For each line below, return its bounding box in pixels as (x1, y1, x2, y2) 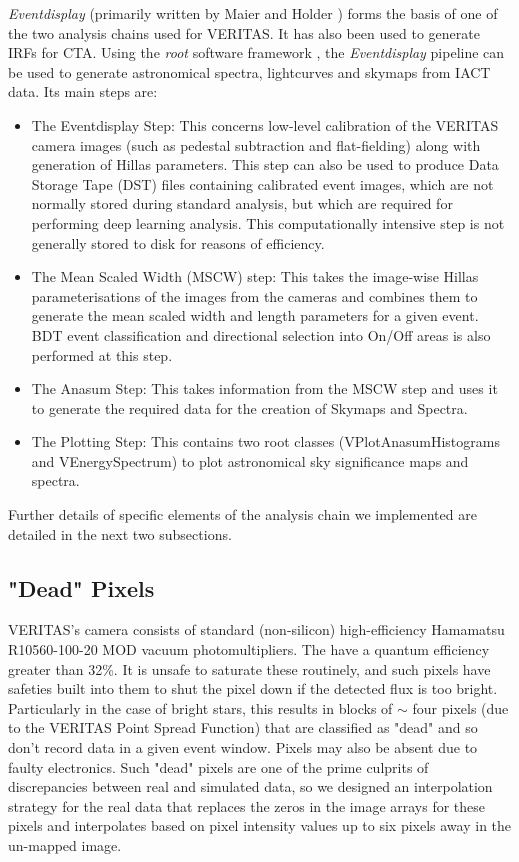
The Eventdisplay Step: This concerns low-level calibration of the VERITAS (31, 114, 499, 135)
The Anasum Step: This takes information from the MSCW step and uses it (31, 378, 498, 399)
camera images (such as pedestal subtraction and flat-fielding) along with (31, 134, 481, 155)
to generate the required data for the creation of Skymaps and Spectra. (31, 397, 468, 418)
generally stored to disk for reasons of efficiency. (31, 232, 325, 253)
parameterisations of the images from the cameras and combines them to (31, 285, 478, 306)
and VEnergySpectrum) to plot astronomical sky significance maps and (31, 450, 469, 471)
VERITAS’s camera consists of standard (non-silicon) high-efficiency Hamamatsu (8, 619, 505, 640)
